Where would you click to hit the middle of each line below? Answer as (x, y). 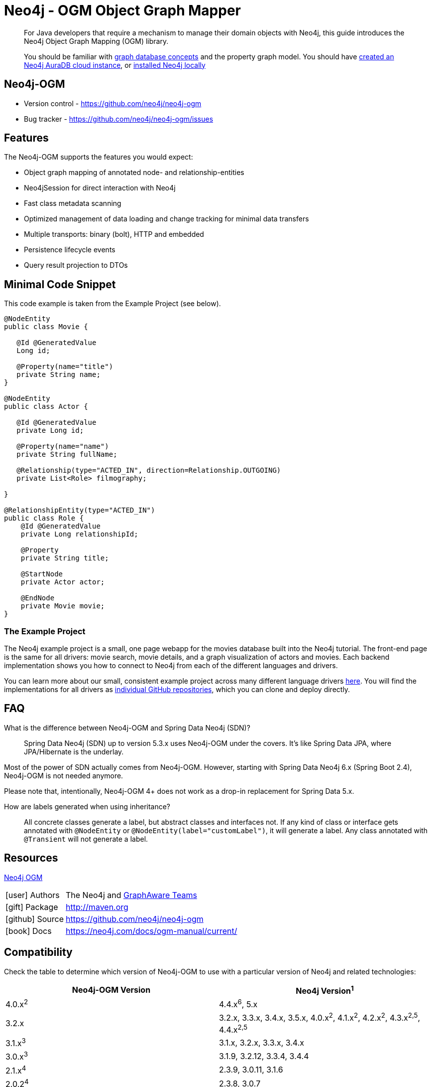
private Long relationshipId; (79, 534)
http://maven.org (97, 907)
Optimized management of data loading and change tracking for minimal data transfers (166, 219)
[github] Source (35, 919)
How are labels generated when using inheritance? (87, 806)
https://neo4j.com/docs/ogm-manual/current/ (152, 931)
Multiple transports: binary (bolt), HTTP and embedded (114, 234)
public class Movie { (46, 327)
